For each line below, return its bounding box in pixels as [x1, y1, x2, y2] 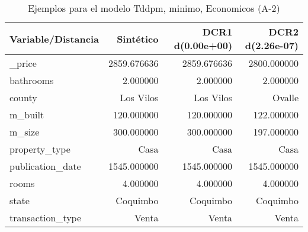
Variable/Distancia [9, 31, 99, 46]
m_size [9, 125, 40, 138]
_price [9, 56, 37, 70]
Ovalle [272, 91, 299, 104]
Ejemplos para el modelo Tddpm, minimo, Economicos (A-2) [28, 1, 280, 15]
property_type [9, 142, 70, 156]
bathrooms [9, 73, 54, 87]
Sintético [117, 31, 159, 46]
